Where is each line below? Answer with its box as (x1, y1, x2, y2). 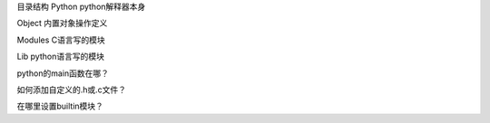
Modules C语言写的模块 (16, 34, 105, 45)
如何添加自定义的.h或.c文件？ (16, 84, 127, 95)
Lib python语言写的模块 (16, 51, 104, 62)
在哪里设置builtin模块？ (16, 100, 104, 112)
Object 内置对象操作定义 (16, 18, 108, 29)
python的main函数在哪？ (16, 68, 109, 79)
